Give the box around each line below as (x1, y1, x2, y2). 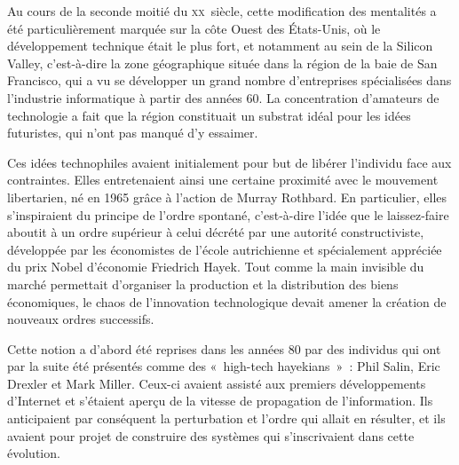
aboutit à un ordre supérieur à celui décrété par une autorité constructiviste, (7, 223, 424, 241)
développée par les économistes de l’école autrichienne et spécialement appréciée (7, 240, 442, 258)
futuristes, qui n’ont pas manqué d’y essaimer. (7, 123, 258, 142)
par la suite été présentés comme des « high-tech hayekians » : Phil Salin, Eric (7, 357, 440, 375)
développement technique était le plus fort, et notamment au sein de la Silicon (7, 36, 433, 55)
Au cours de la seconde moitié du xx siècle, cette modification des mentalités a (7, 2, 437, 20)
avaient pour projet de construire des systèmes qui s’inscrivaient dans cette (7, 426, 415, 445)
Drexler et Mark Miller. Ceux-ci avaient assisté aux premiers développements (7, 374, 426, 392)
